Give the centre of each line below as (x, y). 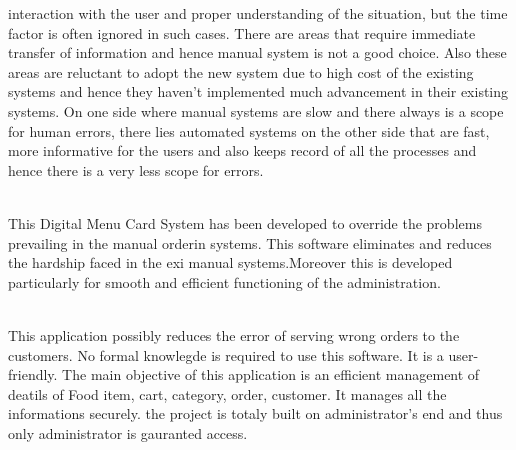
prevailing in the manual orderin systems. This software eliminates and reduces (250, 242)
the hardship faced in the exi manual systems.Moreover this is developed (230, 262)
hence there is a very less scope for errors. (136, 169)
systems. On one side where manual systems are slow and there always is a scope (256, 110)
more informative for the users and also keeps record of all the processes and (242, 150)
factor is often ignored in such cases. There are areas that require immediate (242, 32)
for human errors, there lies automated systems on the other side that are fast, (249, 130)
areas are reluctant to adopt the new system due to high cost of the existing (241, 71)
